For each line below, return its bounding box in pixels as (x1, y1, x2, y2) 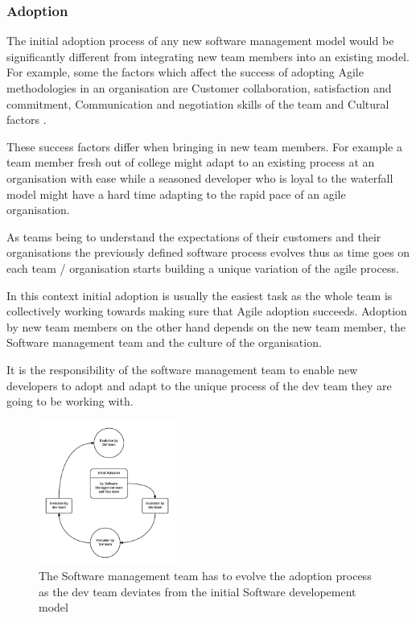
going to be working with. (6, 393, 134, 410)
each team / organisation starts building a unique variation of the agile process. (6, 259, 399, 276)
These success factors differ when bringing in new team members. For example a (6, 138, 402, 154)
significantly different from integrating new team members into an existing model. (6, 47, 410, 64)
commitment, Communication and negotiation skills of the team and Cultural (6, 95, 389, 112)
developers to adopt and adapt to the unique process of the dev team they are (6, 377, 392, 393)
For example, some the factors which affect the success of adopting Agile (6, 64, 364, 80)
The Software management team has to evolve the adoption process (39, 567, 372, 584)
